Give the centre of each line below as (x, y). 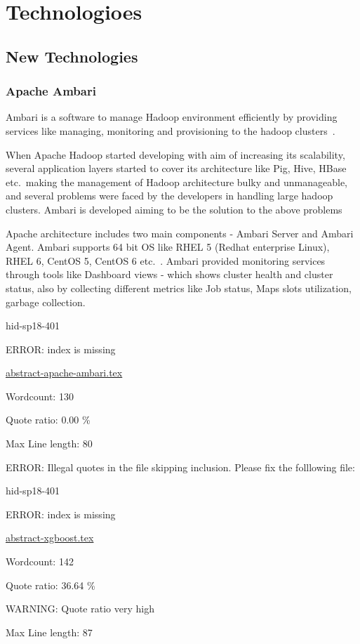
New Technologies (72, 56)
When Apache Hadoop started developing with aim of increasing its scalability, (175, 154)
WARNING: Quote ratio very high (80, 609)
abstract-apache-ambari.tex (64, 373)
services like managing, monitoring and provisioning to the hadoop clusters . (171, 130)
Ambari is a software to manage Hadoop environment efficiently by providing (172, 117)
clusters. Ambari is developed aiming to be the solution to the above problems (174, 209)
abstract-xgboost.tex (50, 538)
